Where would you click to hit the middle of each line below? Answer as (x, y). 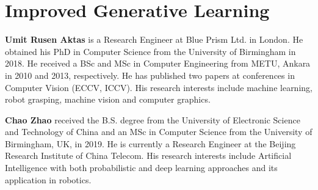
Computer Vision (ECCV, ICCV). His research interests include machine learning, (159, 87)
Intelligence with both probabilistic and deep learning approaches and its (141, 168)
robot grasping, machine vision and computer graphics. (108, 99)
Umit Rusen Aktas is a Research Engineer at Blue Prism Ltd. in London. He (154, 39)
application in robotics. (48, 179)
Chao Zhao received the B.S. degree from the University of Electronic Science (153, 119)
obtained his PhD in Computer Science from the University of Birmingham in (150, 51)
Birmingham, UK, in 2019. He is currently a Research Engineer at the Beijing (150, 143)
